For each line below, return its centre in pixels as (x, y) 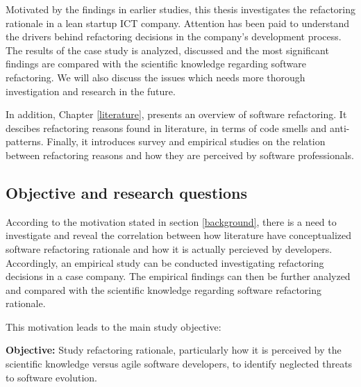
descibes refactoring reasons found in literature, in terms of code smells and (166, 127)
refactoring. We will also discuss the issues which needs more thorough (156, 77)
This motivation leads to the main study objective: (114, 326)
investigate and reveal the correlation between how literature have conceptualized (179, 235)
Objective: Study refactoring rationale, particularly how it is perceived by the (174, 350)
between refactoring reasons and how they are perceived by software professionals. (180, 155)
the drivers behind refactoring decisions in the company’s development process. (174, 36)
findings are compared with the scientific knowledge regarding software (156, 64)
